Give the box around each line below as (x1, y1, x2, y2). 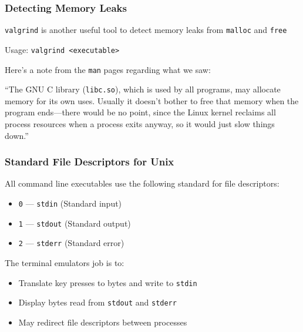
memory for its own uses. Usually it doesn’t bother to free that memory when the (5, 94, 299, 107)
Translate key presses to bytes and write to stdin (18, 276, 197, 288)
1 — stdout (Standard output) (18, 217, 131, 229)
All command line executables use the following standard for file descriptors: (5, 177, 280, 190)
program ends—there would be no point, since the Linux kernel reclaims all (5, 106, 276, 118)
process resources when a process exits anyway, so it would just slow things (5, 118, 275, 130)
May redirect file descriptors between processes (18, 316, 187, 328)
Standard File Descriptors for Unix (5, 154, 174, 169)
